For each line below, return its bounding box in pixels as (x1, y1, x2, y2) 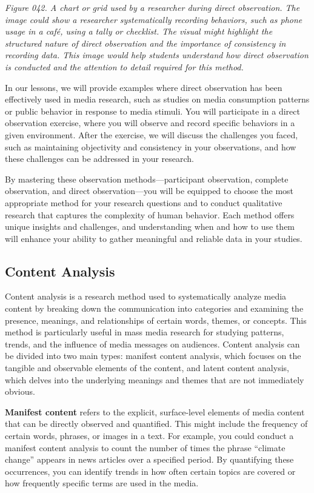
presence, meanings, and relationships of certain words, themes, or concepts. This (5, 314, 307, 326)
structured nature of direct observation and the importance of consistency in (5, 36, 286, 49)
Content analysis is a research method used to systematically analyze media (5, 290, 287, 303)
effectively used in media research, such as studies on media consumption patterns (5, 93, 310, 106)
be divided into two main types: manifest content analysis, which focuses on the (5, 349, 301, 362)
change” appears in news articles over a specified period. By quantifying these (5, 453, 294, 466)
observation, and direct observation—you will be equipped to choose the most (5, 184, 294, 197)
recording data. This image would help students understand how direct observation (5, 49, 309, 61)
